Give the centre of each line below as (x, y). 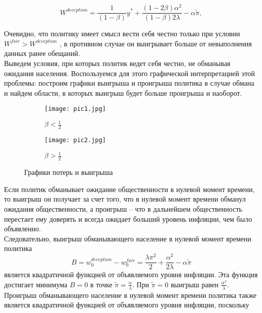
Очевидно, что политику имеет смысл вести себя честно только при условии (122, 34)
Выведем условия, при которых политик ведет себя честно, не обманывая (117, 63)
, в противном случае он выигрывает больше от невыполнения (156, 43)
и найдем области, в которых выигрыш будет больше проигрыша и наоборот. (123, 92)
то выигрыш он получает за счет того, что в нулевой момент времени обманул (125, 199)
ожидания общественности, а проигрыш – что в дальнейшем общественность (123, 209)
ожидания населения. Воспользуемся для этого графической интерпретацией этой (129, 73)
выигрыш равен (195, 284)
